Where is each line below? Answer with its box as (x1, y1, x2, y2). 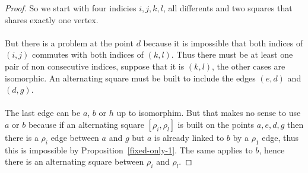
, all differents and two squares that (163, 2, 293, 14)
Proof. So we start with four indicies (5, 2, 136, 14)
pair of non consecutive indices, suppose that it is (5, 59, 185, 72)
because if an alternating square (28, 118, 144, 130)
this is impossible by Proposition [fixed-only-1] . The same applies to (5, 143, 253, 156)
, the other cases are (212, 59, 285, 72)
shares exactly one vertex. (5, 13, 99, 26)
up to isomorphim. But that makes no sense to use (116, 106, 301, 119)
